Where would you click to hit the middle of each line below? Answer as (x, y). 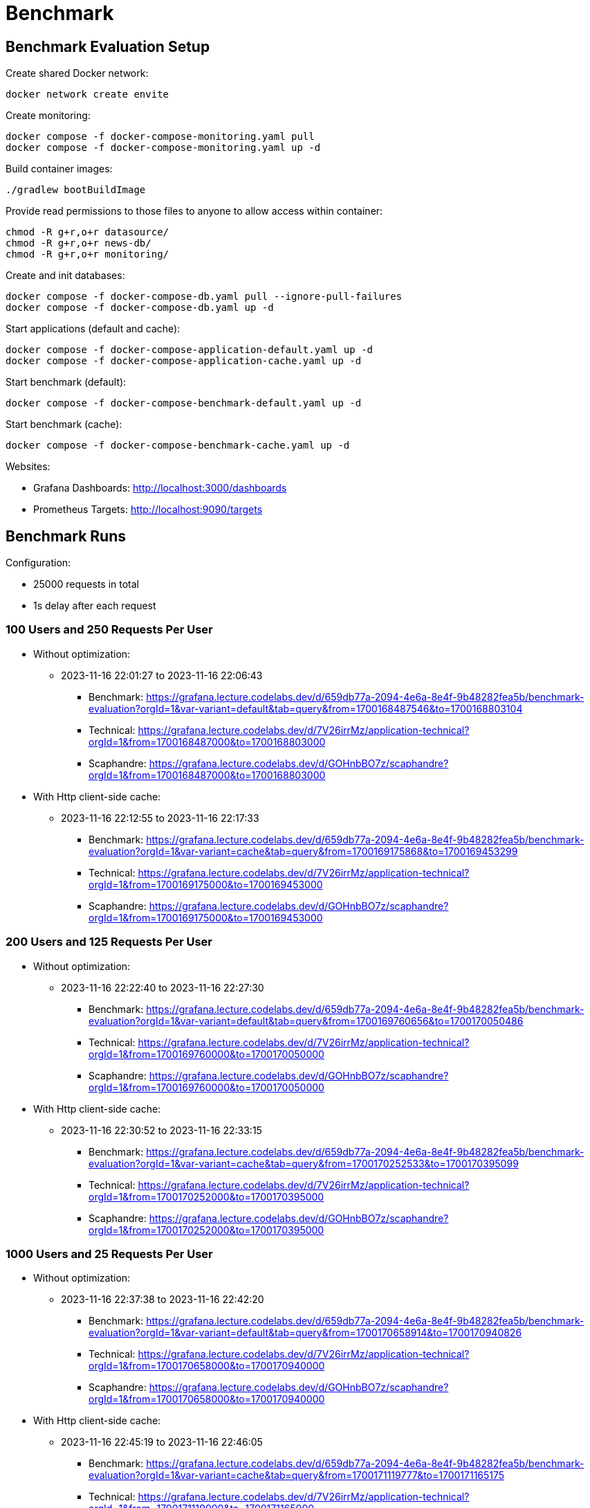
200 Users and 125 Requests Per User (109, 942)
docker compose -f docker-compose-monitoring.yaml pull (160, 137)
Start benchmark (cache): (64, 424)
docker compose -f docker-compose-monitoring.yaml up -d (163, 148)
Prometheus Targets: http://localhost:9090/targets (148, 510)
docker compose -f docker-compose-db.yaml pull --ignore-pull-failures (204, 297)
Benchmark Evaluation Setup (108, 46)
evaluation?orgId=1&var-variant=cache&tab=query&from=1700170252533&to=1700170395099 (304, 1163)
